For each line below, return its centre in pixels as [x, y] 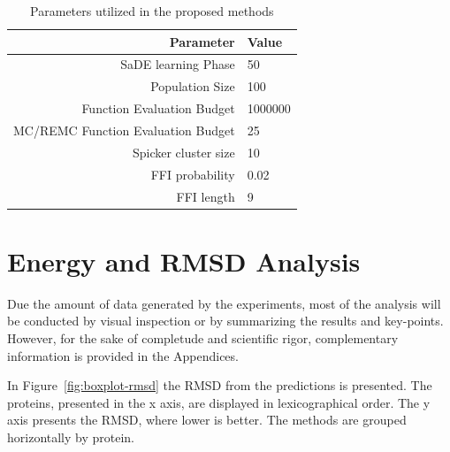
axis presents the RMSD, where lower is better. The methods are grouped [207, 420]
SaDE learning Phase [178, 64]
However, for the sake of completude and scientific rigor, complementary [203, 337]
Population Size [193, 86]
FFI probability [193, 174]
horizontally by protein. [71, 437]
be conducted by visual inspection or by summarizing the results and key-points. [225, 321]
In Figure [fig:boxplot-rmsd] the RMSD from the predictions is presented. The [220, 385]
